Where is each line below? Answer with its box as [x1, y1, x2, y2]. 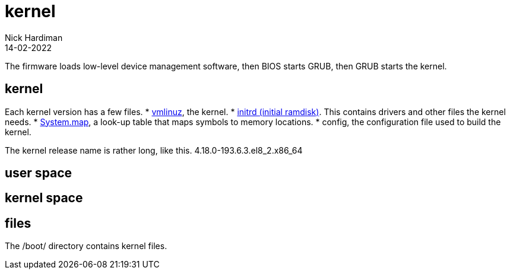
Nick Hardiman [5, 32, 63, 43]
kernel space [5, 190, 83, 206]
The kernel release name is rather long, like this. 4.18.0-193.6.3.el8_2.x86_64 [5, 145, 303, 155]
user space [5, 165, 72, 181]
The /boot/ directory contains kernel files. [5, 241, 167, 251]
